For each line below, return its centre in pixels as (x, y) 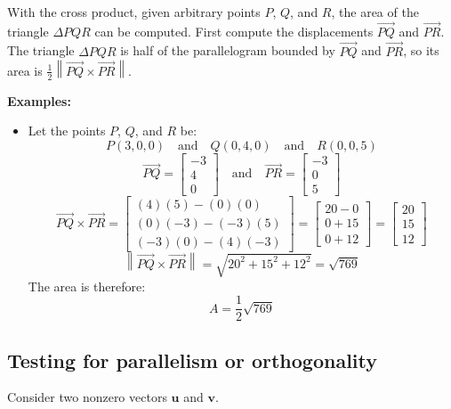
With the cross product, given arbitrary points (134, 12)
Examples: (39, 100)
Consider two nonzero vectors (87, 397)
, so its (421, 50)
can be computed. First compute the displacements (234, 31)
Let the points (67, 131)
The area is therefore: (87, 286)
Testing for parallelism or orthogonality (193, 360)
